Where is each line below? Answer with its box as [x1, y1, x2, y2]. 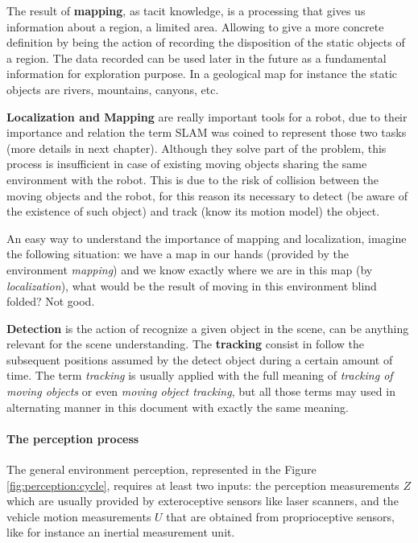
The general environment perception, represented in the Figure [6, 461, 317, 478]
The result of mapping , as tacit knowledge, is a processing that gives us [6, 2, 366, 19]
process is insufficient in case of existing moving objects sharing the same [6, 155, 367, 172]
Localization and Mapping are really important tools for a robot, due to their [6, 108, 408, 125]
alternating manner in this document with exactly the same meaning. [6, 398, 349, 415]
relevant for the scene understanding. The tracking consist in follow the [6, 335, 364, 352]
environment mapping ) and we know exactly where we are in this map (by [6, 261, 373, 278]
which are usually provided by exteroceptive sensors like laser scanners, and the [6, 492, 399, 509]
